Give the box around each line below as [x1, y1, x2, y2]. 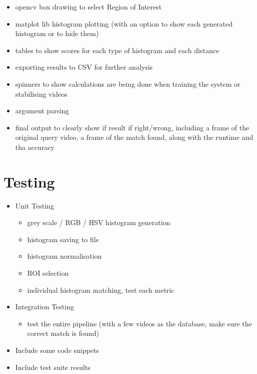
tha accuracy [15, 141, 55, 152]
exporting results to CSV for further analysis [15, 62, 153, 72]
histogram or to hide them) [15, 28, 99, 39]
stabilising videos [15, 88, 67, 99]
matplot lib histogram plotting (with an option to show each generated [15, 18, 233, 29]
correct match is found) [27, 328, 99, 338]
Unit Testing [15, 200, 54, 211]
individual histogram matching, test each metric [27, 284, 174, 295]
